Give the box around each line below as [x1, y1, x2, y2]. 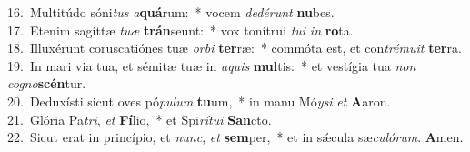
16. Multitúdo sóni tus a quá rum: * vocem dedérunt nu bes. [7, 3, 335, 21]
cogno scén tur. [7, 74, 86, 93]
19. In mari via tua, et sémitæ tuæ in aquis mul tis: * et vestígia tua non [7, 56, 416, 75]
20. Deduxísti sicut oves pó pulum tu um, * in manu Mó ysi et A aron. [7, 91, 391, 110]
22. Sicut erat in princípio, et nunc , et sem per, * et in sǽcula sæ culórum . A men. [7, 127, 464, 147]
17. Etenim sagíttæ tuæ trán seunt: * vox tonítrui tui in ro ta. [7, 20, 354, 39]
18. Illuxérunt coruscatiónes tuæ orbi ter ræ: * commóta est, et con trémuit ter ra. [7, 38, 462, 57]
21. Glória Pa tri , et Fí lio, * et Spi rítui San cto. [7, 109, 272, 128]
